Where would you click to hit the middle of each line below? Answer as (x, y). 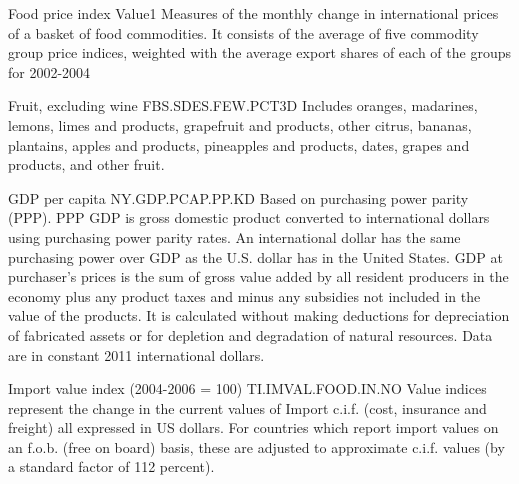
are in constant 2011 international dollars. (136, 354)
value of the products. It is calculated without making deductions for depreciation (259, 315)
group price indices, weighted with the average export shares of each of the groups (259, 52)
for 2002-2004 (49, 71)
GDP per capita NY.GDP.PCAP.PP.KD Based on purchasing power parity (238, 197)
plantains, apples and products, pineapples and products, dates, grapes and (239, 144)
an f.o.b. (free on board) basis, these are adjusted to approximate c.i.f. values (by (256, 446)
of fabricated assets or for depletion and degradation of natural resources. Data (250, 334)
